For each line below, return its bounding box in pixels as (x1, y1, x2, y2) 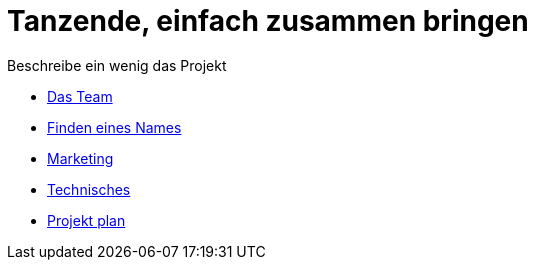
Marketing (47, 149, 114, 167)
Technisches (47, 180, 131, 198)
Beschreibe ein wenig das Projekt (7, 56, 227, 74)
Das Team (47, 87, 113, 105)
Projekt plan (47, 211, 126, 229)
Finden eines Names (47, 118, 182, 136)
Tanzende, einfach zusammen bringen (7, 4, 529, 38)
